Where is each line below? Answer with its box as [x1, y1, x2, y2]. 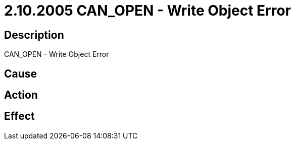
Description [4, 28, 64, 41]
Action [4, 89, 38, 102]
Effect [4, 110, 35, 123]
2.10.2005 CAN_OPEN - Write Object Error [4, 2, 291, 19]
